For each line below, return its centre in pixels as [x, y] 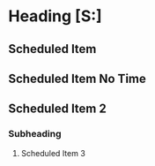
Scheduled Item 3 [53, 153]
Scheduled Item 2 [57, 109]
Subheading [35, 134]
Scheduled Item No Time [77, 78]
